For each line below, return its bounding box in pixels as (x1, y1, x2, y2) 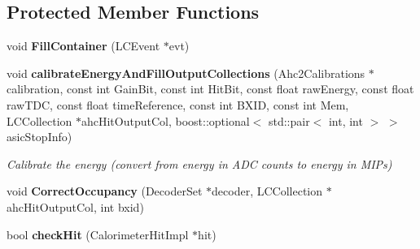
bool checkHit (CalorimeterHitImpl (7, 225, 189, 243)
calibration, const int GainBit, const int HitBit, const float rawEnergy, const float (7, 80, 414, 97)
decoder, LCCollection (212, 182, 323, 200)
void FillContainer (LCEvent (7, 37, 160, 54)
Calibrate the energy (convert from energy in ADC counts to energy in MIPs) (7, 155, 392, 172)
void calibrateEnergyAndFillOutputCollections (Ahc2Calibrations (7, 64, 365, 81)
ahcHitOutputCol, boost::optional (81, 112, 250, 129)
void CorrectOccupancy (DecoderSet (7, 182, 203, 200)
